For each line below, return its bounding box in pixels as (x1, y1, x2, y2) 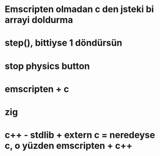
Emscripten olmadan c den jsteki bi (5, 4, 154, 15)
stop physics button (5, 60, 90, 71)
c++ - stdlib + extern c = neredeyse (5, 129, 155, 141)
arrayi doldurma (5, 14, 73, 26)
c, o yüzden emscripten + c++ (5, 140, 133, 151)
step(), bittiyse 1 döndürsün (5, 37, 123, 49)
